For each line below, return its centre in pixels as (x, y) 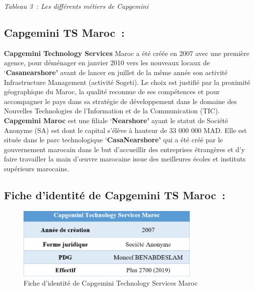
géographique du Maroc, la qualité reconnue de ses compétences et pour (112, 92)
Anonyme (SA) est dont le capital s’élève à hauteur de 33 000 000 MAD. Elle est (126, 130)
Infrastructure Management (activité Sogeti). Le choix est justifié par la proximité (127, 82)
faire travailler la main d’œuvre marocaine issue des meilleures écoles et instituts (125, 159)
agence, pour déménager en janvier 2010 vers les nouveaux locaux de (107, 63)
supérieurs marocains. (37, 168)
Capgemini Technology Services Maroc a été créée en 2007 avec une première (127, 53)
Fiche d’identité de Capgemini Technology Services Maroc (111, 283)
